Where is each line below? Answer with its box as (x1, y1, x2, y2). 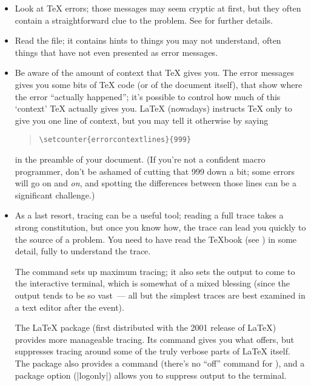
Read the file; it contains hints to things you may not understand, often (15, 34, 281, 47)
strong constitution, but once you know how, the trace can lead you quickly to (15, 220, 306, 233)
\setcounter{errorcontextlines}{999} (39, 135, 192, 144)
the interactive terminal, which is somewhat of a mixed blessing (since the (15, 277, 290, 289)
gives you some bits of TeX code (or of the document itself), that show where (15, 78, 303, 90)
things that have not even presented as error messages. (15, 46, 218, 58)
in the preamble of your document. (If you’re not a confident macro (15, 153, 266, 165)
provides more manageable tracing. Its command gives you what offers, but (15, 333, 294, 345)
